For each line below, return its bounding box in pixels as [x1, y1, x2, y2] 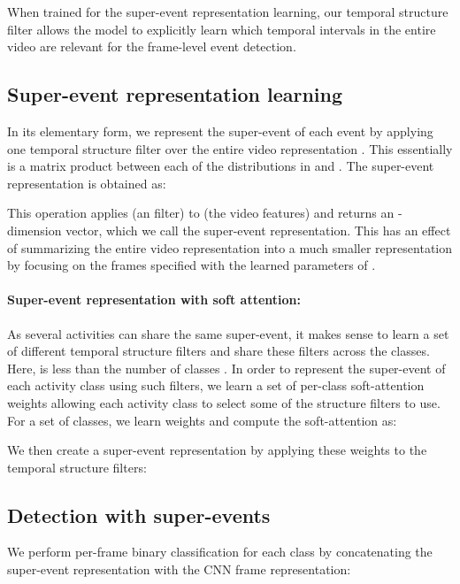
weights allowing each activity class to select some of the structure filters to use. [7, 393, 441, 411]
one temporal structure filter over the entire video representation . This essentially [7, 139, 453, 158]
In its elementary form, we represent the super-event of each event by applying [7, 121, 433, 140]
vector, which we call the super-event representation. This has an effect [65, 220, 451, 239]
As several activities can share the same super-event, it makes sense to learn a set [7, 324, 449, 342]
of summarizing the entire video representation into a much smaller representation [7, 238, 453, 257]
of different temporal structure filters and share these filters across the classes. [7, 342, 430, 360]
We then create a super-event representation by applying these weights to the [7, 441, 427, 459]
